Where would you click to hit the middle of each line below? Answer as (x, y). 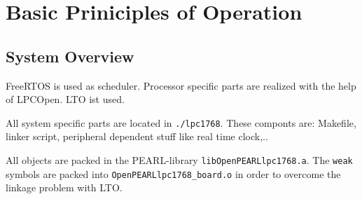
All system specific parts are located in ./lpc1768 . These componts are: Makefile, (181, 122)
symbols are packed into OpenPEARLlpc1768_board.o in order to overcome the (173, 173)
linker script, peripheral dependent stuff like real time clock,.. (137, 136)
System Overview (70, 56)
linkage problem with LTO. (64, 187)
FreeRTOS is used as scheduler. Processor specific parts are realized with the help (181, 85)
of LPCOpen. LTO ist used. (65, 99)
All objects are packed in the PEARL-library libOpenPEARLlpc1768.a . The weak (179, 160)
